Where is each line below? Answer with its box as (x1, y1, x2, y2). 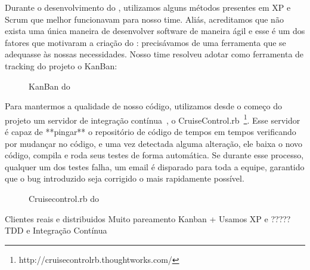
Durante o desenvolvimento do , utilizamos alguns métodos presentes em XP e (5, 1, 291, 13)
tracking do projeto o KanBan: (5, 59, 117, 72)
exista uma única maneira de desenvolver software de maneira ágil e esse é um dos (5, 24, 305, 37)
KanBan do (29, 79, 70, 92)
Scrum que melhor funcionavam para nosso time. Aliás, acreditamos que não (5, 13, 284, 25)
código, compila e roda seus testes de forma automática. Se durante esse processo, (5, 149, 304, 161)
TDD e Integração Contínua (5, 224, 107, 237)
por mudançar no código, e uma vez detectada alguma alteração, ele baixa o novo (5, 137, 303, 149)
